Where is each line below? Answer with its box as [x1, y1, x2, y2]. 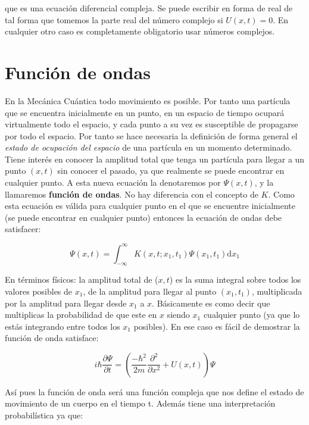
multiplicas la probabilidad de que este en [5, 308, 157, 321]
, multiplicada [251, 285, 302, 297]
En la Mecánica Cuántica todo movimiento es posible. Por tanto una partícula [5, 94, 291, 107]
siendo [167, 308, 190, 321]
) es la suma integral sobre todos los [169, 273, 301, 286]
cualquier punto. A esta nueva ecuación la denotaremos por [5, 176, 221, 189]
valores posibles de [5, 285, 73, 297]
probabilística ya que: [5, 409, 83, 421]
